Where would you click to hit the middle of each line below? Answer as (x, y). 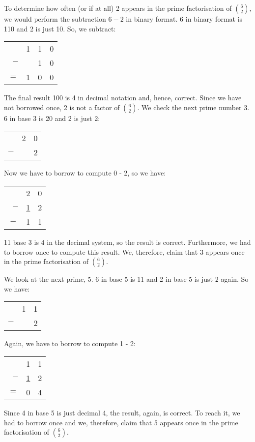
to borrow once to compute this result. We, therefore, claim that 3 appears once (124, 251)
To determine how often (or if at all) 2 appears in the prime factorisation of (118, 8)
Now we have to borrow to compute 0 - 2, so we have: (85, 173)
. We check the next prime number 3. (193, 107)
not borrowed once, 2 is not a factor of (62, 107)
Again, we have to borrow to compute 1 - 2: (70, 343)
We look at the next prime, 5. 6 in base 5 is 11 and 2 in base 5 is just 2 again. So (126, 279)
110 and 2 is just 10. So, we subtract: (60, 28)
